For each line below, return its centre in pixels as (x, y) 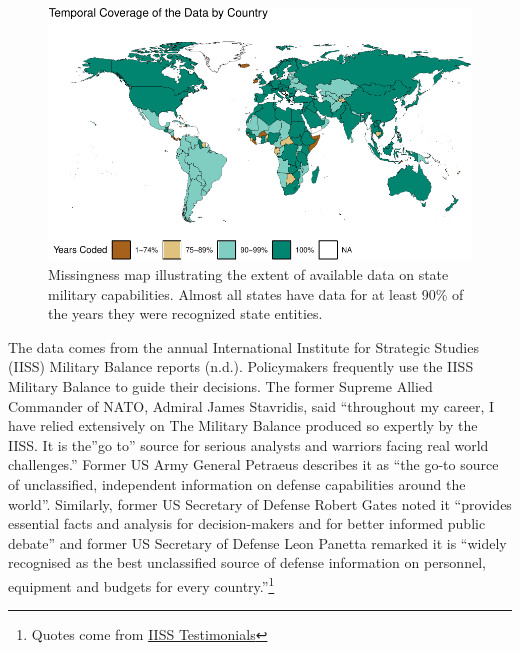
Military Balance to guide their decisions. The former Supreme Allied (220, 385)
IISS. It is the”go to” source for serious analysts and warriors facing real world (248, 444)
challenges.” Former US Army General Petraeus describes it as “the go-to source (253, 464)
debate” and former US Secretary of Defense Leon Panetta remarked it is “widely (257, 542)
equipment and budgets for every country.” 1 (141, 584)
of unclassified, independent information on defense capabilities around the (237, 483)
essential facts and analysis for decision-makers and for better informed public (247, 523)
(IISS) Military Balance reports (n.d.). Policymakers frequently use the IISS (241, 366)
